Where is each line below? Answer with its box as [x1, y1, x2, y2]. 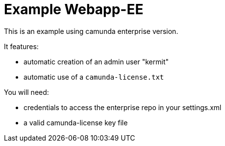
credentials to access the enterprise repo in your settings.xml [24, 103, 222, 112]
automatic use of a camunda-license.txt [24, 72, 164, 81]
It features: [4, 42, 39, 51]
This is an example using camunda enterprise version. [4, 27, 178, 35]
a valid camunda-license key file [24, 118, 128, 127]
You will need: [4, 88, 49, 96]
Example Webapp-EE [4, 1, 144, 18]
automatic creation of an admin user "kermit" [24, 57, 169, 66]
